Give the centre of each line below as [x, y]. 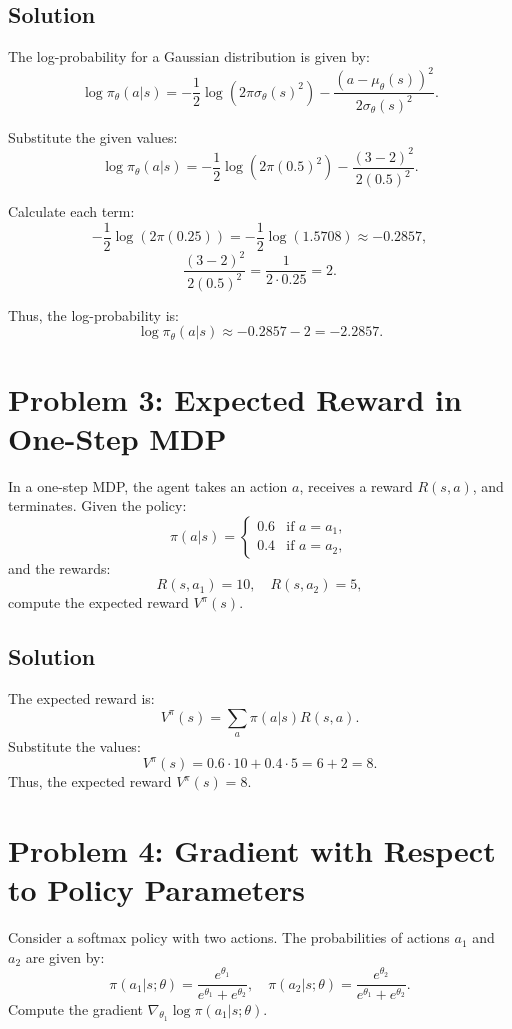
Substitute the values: [74, 746]
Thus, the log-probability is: [93, 314]
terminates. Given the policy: [97, 505]
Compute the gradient [75, 1008]
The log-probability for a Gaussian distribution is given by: [189, 56]
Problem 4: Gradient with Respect [252, 850]
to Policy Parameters [156, 889]
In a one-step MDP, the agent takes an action [148, 485]
